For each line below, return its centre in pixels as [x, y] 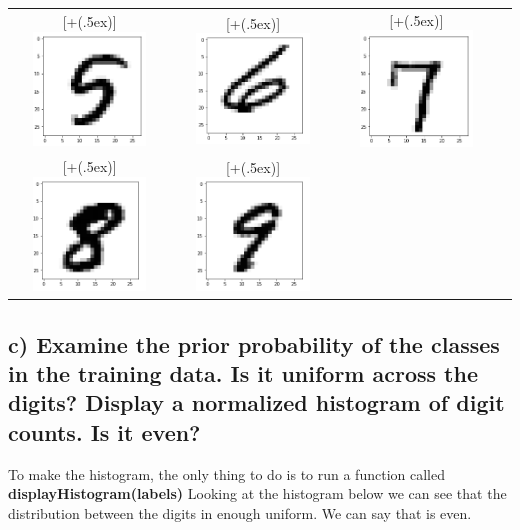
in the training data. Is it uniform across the [243, 372]
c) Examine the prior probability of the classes [254, 343]
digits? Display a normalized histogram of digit [256, 402]
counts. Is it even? [104, 431]
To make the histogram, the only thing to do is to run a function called [226, 473]
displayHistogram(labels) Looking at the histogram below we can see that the [257, 493]
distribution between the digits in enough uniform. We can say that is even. [240, 512]
